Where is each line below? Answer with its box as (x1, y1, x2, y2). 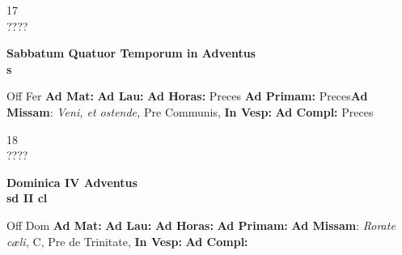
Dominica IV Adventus (6, 173, 138, 190)
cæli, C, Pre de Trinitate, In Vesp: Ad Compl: (6, 232, 248, 249)
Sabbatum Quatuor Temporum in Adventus (6, 45, 256, 62)
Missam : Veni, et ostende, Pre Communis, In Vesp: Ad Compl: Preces (6, 103, 374, 120)
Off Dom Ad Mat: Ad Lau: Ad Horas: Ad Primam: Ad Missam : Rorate (6, 216, 396, 233)
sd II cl (6, 189, 48, 206)
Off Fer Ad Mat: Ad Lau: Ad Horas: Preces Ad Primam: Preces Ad (6, 87, 368, 104)
